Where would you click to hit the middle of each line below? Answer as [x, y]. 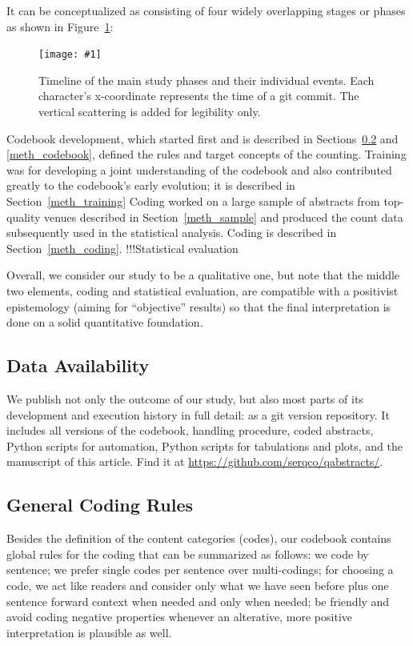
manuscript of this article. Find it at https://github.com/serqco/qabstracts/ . [195, 461]
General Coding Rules [100, 505]
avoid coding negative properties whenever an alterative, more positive [180, 617]
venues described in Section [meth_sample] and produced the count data [224, 217]
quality [24, 217]
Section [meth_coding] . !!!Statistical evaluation [122, 248]
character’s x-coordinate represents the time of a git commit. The [199, 96]
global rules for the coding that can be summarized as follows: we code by [188, 554]
